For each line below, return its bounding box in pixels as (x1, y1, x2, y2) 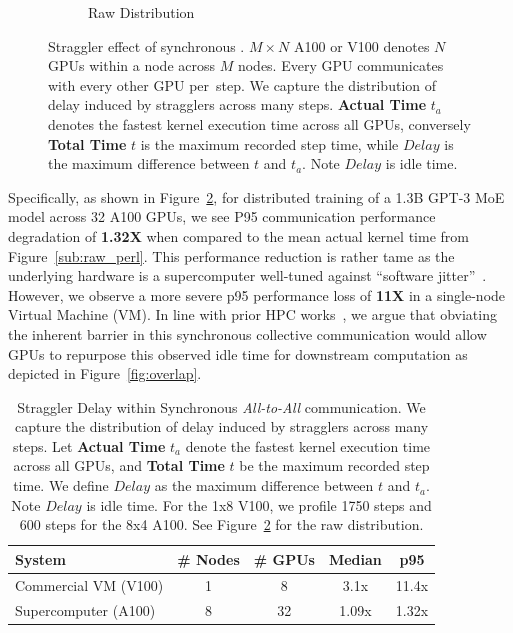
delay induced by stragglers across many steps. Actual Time (48, 94, 427, 115)
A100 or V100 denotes (294, 35, 430, 56)
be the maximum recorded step (239, 455, 430, 476)
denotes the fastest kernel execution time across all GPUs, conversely (48, 113, 471, 134)
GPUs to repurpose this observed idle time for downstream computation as (8, 343, 468, 364)
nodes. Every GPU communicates (237, 55, 444, 76)
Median (328, 548, 382, 569)
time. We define (13, 475, 109, 496)
